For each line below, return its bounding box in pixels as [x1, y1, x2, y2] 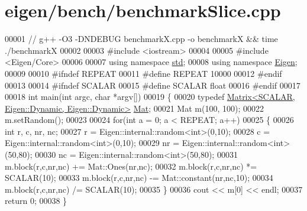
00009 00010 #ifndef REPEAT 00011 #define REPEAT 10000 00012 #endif [5, 67, 282, 79]
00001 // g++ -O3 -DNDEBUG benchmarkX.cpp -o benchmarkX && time [5, 33, 278, 45]
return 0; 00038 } [5, 194, 67, 207]
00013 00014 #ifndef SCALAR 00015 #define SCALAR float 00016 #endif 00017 [5, 79, 300, 91]
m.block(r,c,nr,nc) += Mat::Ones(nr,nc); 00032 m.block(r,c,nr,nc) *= [5, 160, 257, 172]
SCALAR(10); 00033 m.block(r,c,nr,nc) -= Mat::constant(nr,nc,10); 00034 [5, 171, 273, 184]
